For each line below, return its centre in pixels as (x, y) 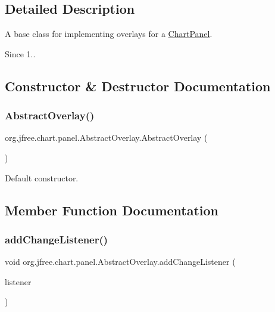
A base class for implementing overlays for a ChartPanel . (109, 34)
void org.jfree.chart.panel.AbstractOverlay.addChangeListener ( (120, 262)
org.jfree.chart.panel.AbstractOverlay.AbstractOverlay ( (106, 138)
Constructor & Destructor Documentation (138, 86)
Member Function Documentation (112, 210)
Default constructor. (42, 177)
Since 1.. (20, 53)
